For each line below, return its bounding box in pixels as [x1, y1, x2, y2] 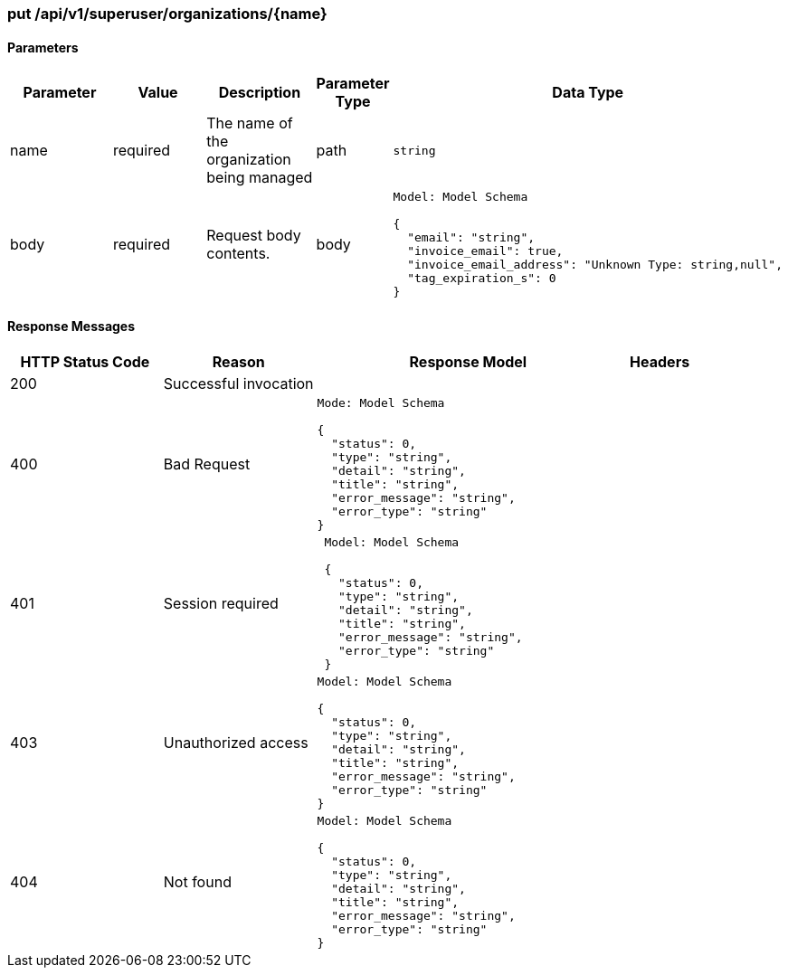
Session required [163, 594, 279, 613]
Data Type [552, 83, 624, 102]
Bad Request [163, 455, 251, 474]
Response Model [409, 353, 527, 372]
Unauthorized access [163, 734, 309, 753]
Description [218, 83, 301, 102]
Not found [163, 873, 232, 892]
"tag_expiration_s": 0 [407, 271, 556, 286]
